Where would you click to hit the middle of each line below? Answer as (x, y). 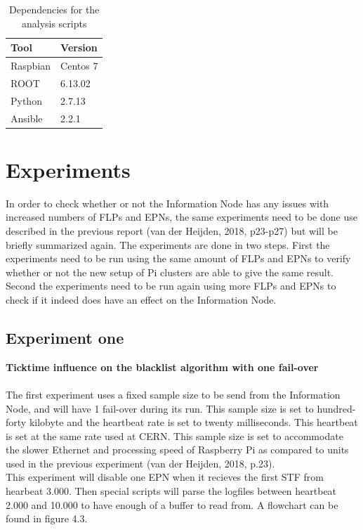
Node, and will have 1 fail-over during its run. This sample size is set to (160, 408)
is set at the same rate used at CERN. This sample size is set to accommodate (174, 435)
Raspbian (31, 66)
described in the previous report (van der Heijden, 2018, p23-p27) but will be (172, 230)
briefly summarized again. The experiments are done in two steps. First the (168, 244)
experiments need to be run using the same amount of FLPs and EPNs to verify (178, 258)
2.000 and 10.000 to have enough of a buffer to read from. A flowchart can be (172, 504)
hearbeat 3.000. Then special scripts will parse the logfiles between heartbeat (171, 491)
